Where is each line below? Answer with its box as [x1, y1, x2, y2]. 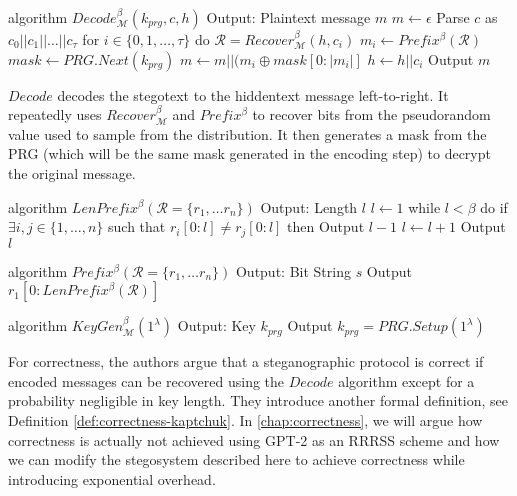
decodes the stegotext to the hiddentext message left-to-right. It [57, 84, 449, 105]
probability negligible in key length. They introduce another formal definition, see [8, 390, 509, 411]
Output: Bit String [235, 260, 351, 281]
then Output [287, 216, 365, 237]
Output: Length [260, 196, 358, 217]
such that [108, 216, 166, 237]
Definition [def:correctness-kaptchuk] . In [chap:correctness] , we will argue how [8, 409, 483, 430]
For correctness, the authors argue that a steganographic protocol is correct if [8, 351, 484, 372]
